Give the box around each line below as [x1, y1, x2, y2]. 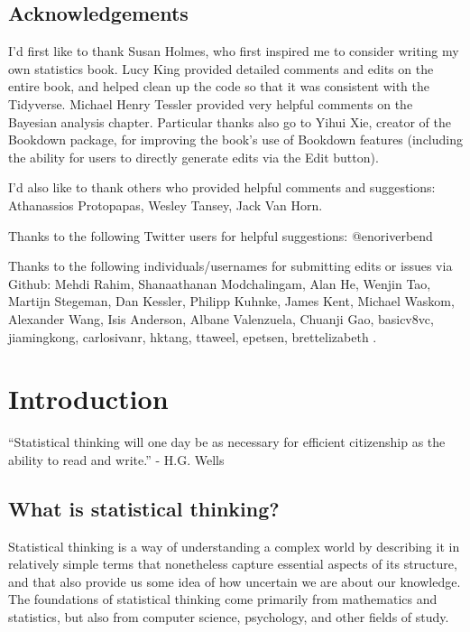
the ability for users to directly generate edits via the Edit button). [8, 147, 379, 166]
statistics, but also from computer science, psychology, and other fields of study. [8, 608, 449, 626]
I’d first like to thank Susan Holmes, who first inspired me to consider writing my [8, 42, 459, 60]
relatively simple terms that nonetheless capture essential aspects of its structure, [8, 554, 457, 573]
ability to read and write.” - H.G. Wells [8, 450, 225, 469]
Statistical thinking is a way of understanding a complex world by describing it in [8, 536, 460, 555]
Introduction [8, 380, 169, 417]
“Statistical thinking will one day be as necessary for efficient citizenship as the [8, 432, 446, 451]
